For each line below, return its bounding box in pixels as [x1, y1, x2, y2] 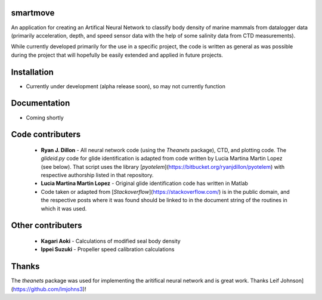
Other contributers [11, 221, 82, 231]
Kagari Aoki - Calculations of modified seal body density [41, 237, 181, 245]
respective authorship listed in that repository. [41, 172, 154, 179]
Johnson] [280, 277, 304, 284]
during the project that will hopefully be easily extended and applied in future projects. [11, 51, 224, 58]
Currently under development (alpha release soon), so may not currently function [26, 82, 226, 89]
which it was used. [41, 205, 87, 212]
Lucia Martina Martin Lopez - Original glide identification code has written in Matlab [41, 180, 249, 187]
